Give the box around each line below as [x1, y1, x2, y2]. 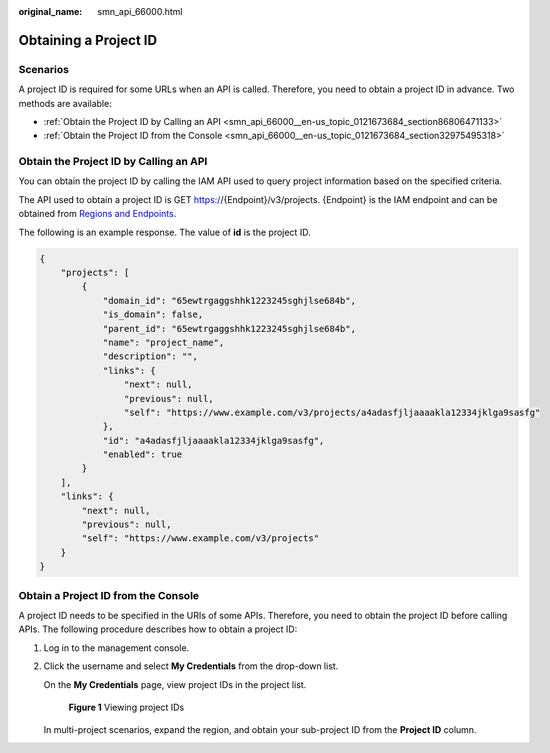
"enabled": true [102, 449, 183, 460]
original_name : [18, 6, 83, 17]
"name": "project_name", [102, 336, 225, 348]
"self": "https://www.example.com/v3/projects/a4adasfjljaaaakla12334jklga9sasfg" [123, 406, 541, 418]
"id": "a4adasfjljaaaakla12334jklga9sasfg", [102, 435, 325, 446]
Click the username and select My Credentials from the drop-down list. [43, 660, 339, 672]
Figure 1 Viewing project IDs [68, 701, 185, 713]
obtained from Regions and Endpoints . [18, 208, 177, 220]
